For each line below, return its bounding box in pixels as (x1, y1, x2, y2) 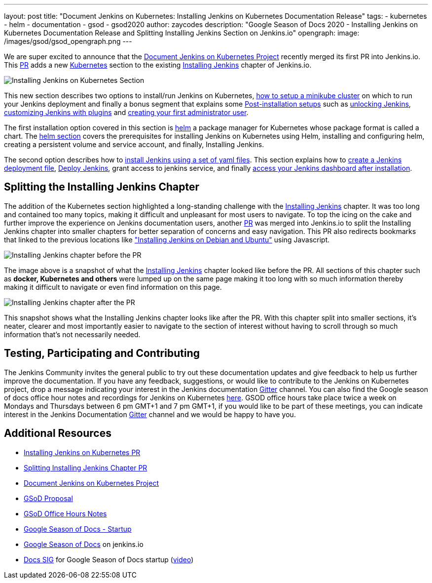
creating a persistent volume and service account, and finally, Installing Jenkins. (4, 140, 264, 149)
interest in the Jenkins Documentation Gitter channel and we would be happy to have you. (4, 410, 296, 419)
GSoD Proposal (24, 494, 73, 503)
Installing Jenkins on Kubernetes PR (24, 448, 141, 457)
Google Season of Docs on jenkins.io (24, 540, 144, 548)
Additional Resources (4, 427, 111, 440)
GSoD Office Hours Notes (24, 509, 107, 518)
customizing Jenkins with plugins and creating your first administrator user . (4, 108, 249, 117)
